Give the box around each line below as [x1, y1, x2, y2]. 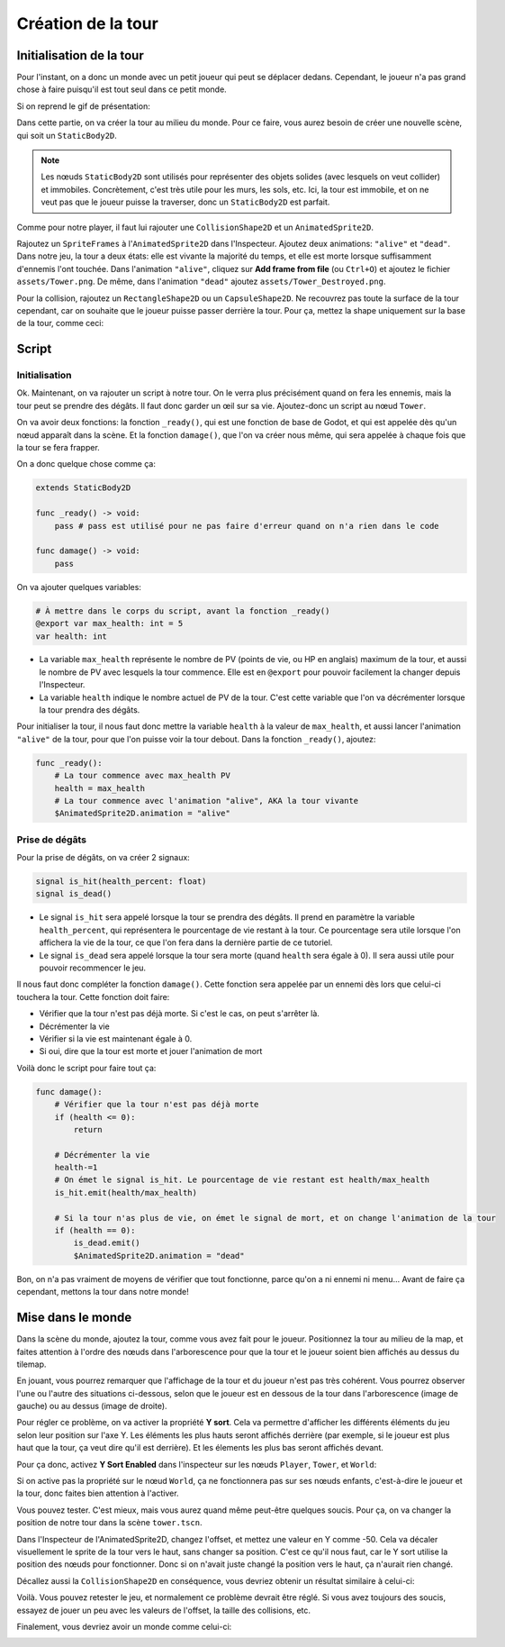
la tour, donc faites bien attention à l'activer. [16, 1488, 179, 1499]
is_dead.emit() [73, 1238, 141, 1248]
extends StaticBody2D [35, 483, 131, 493]
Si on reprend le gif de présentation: [16, 100, 150, 112]
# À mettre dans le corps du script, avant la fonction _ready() [35, 605, 330, 616]
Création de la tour [16, 14, 159, 33]
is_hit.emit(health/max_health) [54, 1187, 198, 1197]
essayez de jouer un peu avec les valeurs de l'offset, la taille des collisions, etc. [16, 1605, 311, 1615]
